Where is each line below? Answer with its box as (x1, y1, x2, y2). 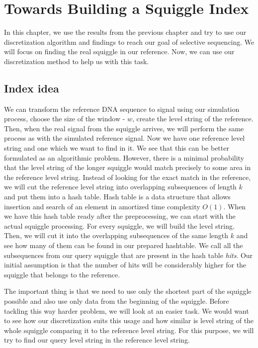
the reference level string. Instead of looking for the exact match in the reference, (4, 172, 251, 182)
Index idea (4, 80, 59, 95)
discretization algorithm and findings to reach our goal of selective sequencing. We (4, 36, 255, 47)
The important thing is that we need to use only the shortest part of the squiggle (4, 286, 252, 296)
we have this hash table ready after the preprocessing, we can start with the (4, 211, 236, 221)
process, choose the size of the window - (4, 113, 125, 124)
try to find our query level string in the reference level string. (4, 335, 190, 345)
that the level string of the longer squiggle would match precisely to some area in (4, 162, 251, 173)
